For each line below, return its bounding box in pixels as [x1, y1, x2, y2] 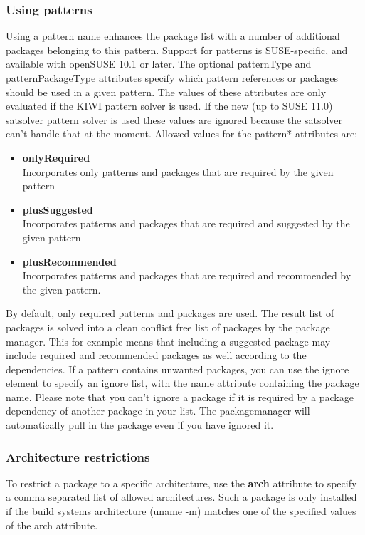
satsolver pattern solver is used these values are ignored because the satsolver [6, 112, 343, 127]
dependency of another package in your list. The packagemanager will [6, 403, 310, 418]
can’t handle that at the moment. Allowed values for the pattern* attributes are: [6, 126, 358, 141]
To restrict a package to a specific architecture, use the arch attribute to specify [6, 475, 357, 490]
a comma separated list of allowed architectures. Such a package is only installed [6, 489, 357, 504]
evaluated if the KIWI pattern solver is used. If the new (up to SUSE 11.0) [6, 98, 333, 113]
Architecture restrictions [6, 447, 150, 465]
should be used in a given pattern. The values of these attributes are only [6, 84, 327, 99]
